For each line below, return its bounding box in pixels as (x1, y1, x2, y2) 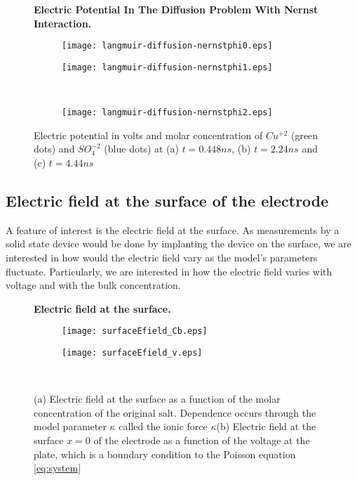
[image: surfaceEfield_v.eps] (62, 347, 203, 358)
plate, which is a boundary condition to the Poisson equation (34, 446, 296, 461)
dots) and (34, 141, 75, 156)
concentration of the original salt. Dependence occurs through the (34, 405, 316, 420)
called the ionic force (119, 419, 208, 434)
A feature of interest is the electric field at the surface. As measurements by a (6, 222, 339, 237)
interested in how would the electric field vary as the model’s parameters (6, 249, 318, 264)
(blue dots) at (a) (104, 141, 179, 156)
